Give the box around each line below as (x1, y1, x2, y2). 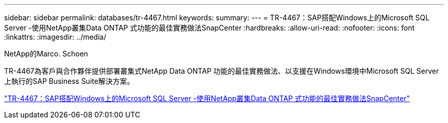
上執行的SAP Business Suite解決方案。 (4, 77, 135, 85)
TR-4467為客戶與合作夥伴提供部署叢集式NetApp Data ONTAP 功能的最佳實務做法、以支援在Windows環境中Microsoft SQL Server (4, 67, 439, 75)
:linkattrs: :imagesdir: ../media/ (4, 33, 106, 41)
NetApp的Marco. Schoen (4, 49, 88, 58)
